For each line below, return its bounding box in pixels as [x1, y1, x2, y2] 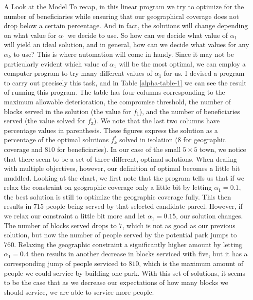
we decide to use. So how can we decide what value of [68, 30, 228, 40]
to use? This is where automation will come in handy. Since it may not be [13, 49, 234, 59]
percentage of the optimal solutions [4, 134, 109, 145]
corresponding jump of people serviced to [4, 258, 126, 268]
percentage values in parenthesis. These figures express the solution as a [4, 125, 218, 135]
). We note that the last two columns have [93, 116, 220, 126]
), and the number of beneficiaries [139, 106, 240, 116]
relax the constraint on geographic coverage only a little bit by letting [4, 182, 212, 192]
